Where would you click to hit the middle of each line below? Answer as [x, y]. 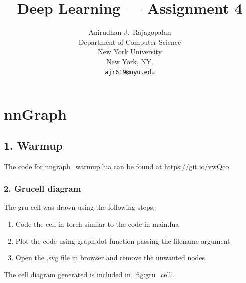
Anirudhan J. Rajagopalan [130, 32]
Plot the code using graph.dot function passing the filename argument [123, 240]
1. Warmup [33, 145]
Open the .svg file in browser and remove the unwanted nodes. [111, 257]
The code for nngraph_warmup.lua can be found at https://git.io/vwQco [117, 166]
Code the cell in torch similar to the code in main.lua [97, 223]
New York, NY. [130, 61]
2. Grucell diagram [43, 189]
